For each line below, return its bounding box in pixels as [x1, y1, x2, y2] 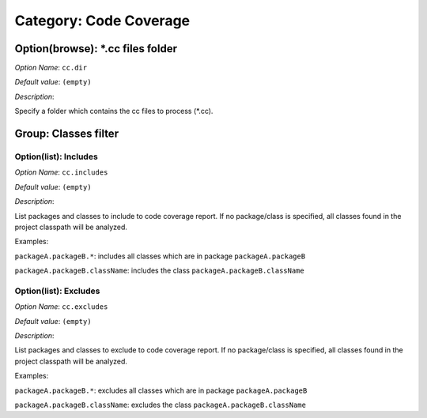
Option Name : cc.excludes [14, 302, 108, 311]
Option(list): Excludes [14, 285, 100, 296]
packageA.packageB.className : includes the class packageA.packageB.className [14, 265, 304, 276]
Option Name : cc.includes [14, 168, 108, 177]
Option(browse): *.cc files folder [14, 42, 178, 55]
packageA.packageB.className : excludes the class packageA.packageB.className [14, 400, 306, 409]
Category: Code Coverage [14, 12, 191, 29]
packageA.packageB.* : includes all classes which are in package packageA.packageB [14, 251, 306, 261]
